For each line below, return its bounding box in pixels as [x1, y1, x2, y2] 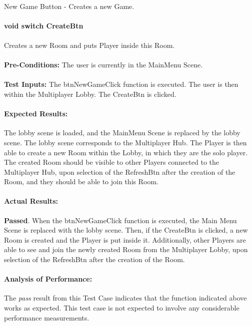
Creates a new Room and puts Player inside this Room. [4, 39, 175, 50]
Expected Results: [4, 108, 68, 119]
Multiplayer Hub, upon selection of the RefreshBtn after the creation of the [4, 166, 235, 177]
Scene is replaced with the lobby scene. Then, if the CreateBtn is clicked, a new [4, 225, 248, 235]
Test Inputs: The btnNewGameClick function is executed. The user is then [4, 79, 238, 89]
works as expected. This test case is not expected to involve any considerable [4, 303, 239, 313]
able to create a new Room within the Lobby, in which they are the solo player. [4, 147, 248, 157]
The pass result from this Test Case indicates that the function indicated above [4, 293, 247, 303]
